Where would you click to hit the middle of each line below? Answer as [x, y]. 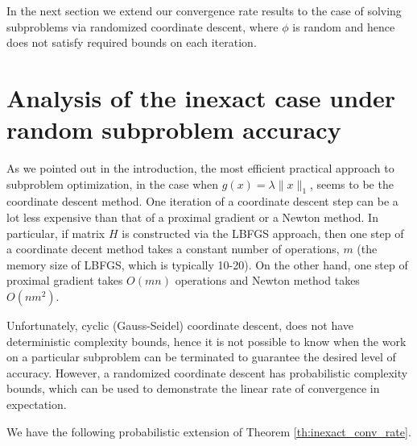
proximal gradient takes [65, 280]
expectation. [37, 404]
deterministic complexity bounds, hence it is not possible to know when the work [206, 341]
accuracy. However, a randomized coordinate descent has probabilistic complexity [207, 372]
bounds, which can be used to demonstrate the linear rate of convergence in [193, 388]
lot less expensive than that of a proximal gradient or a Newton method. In [192, 217]
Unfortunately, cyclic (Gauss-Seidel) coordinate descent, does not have [180, 325]
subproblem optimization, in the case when [113, 183]
